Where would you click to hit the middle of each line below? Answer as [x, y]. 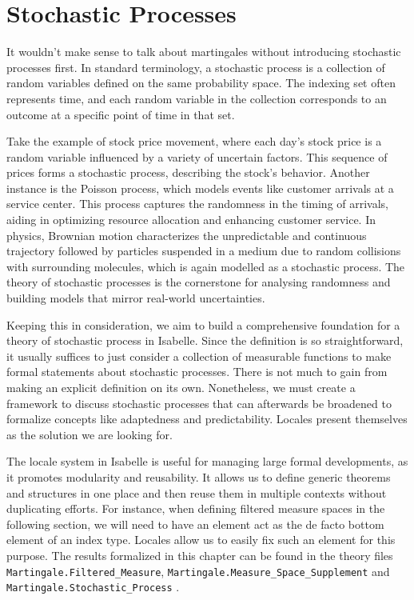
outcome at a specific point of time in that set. [121, 114]
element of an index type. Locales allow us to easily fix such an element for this [201, 540]
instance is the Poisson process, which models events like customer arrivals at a [200, 188]
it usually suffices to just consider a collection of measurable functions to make [199, 356]
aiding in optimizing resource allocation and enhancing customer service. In [191, 220]
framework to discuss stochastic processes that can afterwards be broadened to [199, 403]
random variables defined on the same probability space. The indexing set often [201, 83]
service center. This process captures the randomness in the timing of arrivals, [198, 204]
